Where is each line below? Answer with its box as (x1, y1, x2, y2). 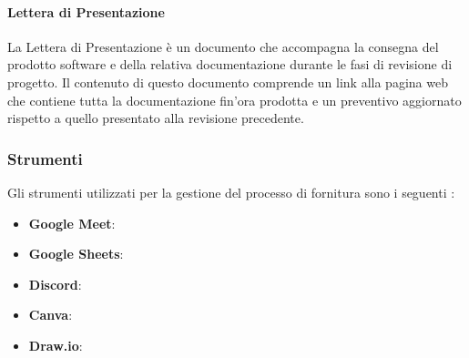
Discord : (28, 274, 82, 293)
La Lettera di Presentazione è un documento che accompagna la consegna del (7, 36, 439, 56)
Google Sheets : (28, 244, 124, 263)
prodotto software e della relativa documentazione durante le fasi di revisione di (7, 55, 453, 74)
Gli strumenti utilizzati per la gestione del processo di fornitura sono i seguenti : (7, 182, 455, 201)
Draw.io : (28, 335, 83, 354)
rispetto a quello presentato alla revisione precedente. (7, 108, 304, 128)
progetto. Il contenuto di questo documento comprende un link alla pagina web (7, 72, 448, 91)
